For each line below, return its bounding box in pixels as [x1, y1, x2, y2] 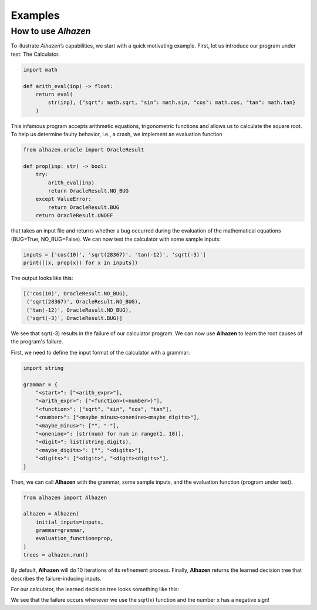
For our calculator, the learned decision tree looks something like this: [11, 586, 180, 592]
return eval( [35, 91, 73, 97]
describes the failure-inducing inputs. [11, 575, 102, 582]
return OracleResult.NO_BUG [48, 188, 129, 194]
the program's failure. [11, 338, 63, 345]
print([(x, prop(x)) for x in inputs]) [23, 259, 138, 266]
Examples [11, 9, 60, 22]
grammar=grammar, [35, 527, 86, 534]
